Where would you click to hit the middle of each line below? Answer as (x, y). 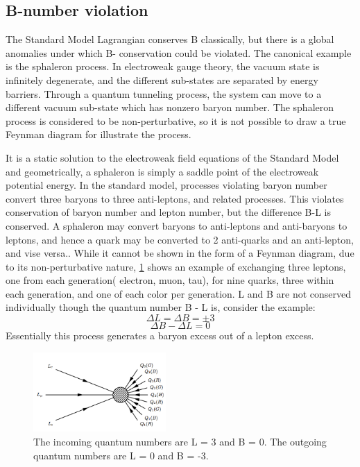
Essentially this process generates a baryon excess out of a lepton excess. (160, 336)
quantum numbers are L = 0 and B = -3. (121, 455)
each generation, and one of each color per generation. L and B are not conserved (179, 293)
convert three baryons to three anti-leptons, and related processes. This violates (175, 198)
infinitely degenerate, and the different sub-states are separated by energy (162, 79)
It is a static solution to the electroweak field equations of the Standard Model (172, 157)
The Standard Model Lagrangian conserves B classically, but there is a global (170, 39)
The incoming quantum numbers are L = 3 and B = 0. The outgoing (180, 442)
